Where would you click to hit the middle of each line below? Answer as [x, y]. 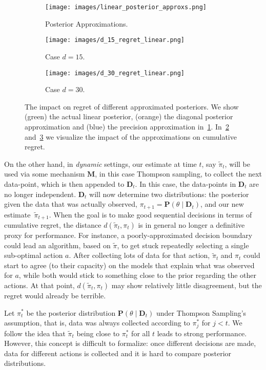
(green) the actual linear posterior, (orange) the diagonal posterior [129, 116]
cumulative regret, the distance [53, 225]
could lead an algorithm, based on [57, 245]
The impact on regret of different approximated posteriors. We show [132, 106]
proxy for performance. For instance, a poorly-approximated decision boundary [128, 235]
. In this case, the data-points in [186, 183]
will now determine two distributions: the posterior [169, 194]
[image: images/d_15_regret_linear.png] [115, 40]
